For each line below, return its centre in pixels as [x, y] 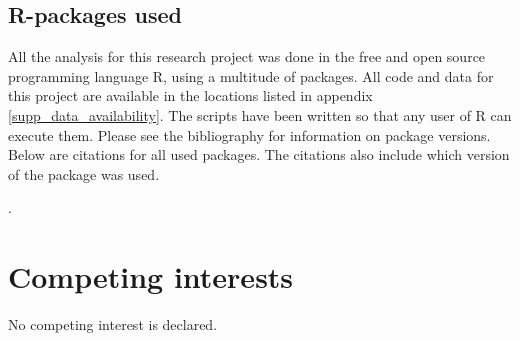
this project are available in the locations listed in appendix [190, 95]
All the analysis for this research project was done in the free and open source [247, 56]
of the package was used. [84, 173]
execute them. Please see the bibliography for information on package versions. [249, 134]
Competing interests [151, 276]
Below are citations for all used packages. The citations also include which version [259, 154]
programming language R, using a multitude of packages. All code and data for [251, 75]
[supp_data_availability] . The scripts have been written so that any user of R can [260, 114]
